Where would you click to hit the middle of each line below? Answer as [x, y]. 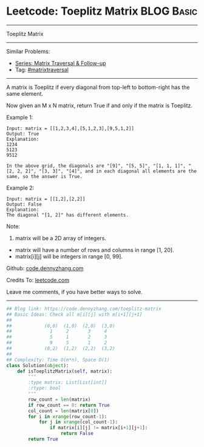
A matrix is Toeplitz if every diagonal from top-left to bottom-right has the [98, 87]
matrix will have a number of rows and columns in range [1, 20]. [94, 250]
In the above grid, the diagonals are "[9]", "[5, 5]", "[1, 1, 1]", [96, 166]
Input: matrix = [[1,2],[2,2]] [46, 199]
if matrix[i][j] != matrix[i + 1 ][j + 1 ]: [99, 428]
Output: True [23, 134]
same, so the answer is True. [45, 176]
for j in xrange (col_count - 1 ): [78, 422]
